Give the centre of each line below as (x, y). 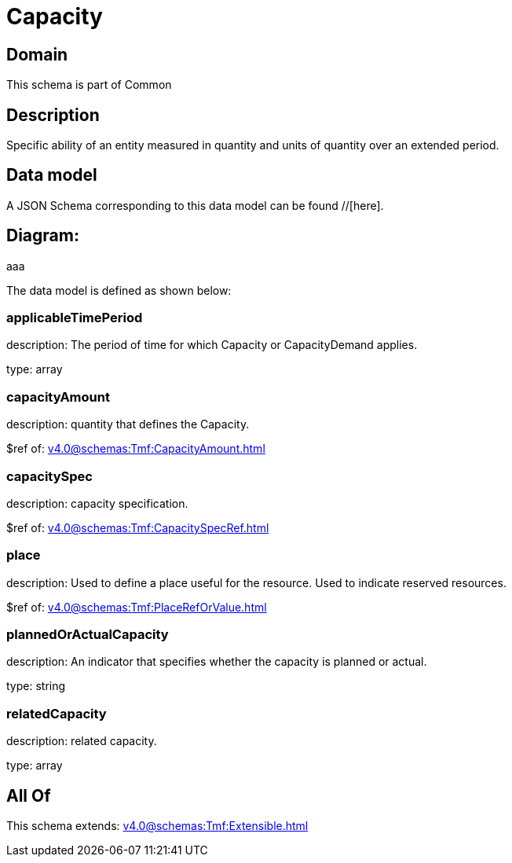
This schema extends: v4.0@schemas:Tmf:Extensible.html (157, 826)
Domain (37, 54)
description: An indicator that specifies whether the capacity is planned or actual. (217, 662)
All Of (29, 795)
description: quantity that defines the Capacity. (128, 424)
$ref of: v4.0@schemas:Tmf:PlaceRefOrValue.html (137, 607)
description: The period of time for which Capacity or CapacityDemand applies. (212, 345)
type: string (36, 686)
